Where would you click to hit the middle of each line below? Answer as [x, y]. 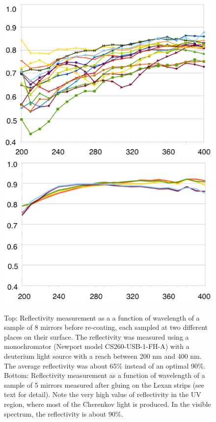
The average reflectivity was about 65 [60, 365]
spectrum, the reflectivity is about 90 [60, 413]
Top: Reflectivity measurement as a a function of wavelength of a [102, 317]
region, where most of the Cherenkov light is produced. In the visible [108, 404]
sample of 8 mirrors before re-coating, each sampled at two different [106, 327]
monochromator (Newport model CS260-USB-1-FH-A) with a [97, 346]
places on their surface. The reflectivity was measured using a [96, 336]
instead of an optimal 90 [161, 365]
